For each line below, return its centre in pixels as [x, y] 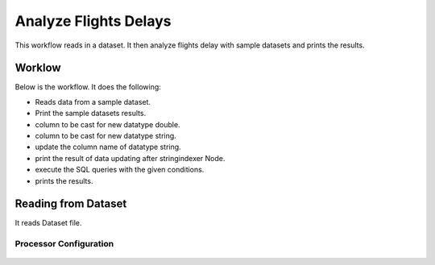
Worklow [38, 68]
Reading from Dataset [71, 204]
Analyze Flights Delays [93, 21]
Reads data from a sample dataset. [93, 101]
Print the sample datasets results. [91, 114]
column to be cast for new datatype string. [106, 136]
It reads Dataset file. [48, 223]
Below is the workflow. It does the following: [88, 87]
